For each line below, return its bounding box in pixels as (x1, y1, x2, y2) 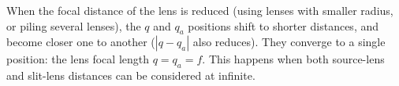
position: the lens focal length (6, 51, 150, 67)
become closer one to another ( (6, 34, 155, 50)
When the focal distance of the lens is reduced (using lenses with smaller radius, (6, 2, 393, 18)
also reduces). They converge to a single (192, 34, 386, 50)
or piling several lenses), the (6, 17, 141, 34)
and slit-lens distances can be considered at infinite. (6, 67, 255, 84)
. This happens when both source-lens (202, 51, 385, 67)
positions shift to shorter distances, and (188, 17, 379, 34)
